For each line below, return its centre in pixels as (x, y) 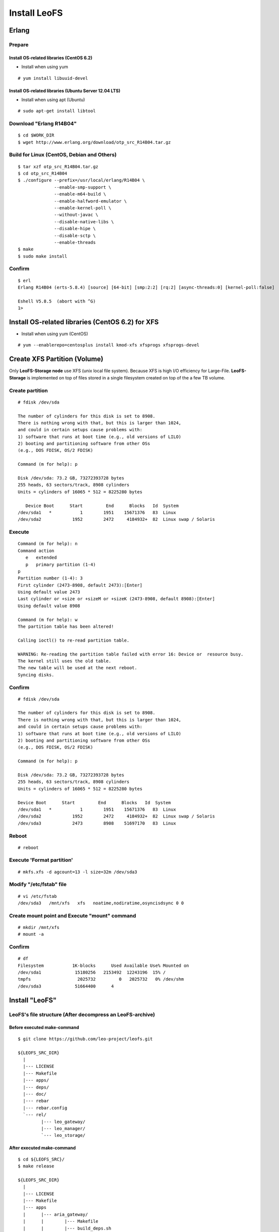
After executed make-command (43, 1148)
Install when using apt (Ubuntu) (53, 100)
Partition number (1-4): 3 (50, 578)
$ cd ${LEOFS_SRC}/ (41, 1159)
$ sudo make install (43, 256)
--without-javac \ (76, 215)
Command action (36, 550)
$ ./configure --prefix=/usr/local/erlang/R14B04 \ (81, 180)
